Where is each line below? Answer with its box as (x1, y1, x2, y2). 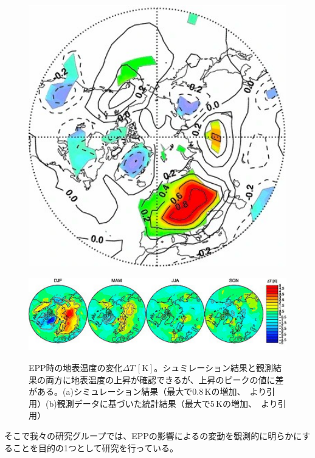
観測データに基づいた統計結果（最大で (57, 397, 210, 409)
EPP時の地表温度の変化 (29, 361, 123, 373)
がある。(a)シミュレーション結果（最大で (29, 385, 193, 398)
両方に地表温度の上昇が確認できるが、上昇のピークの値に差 (45, 373, 284, 386)
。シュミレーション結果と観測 (154, 361, 274, 373)
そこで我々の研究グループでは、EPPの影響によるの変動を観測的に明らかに (4, 429, 302, 442)
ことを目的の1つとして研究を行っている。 (12, 441, 178, 454)
